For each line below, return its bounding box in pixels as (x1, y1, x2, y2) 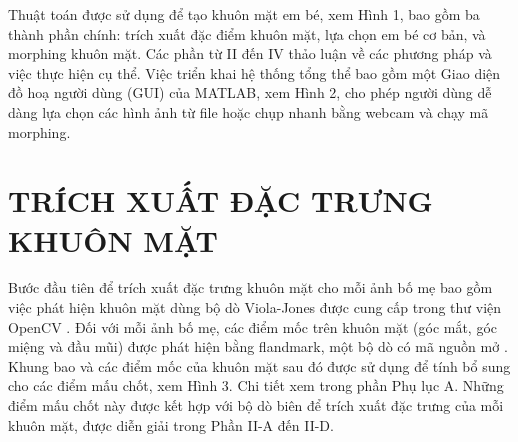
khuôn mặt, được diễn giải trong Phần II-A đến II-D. (8, 414, 334, 435)
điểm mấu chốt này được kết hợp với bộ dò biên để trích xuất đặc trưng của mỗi (8, 395, 504, 416)
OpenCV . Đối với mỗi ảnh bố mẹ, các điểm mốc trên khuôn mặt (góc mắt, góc (8, 316, 498, 337)
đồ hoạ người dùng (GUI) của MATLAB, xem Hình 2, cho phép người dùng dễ (8, 82, 492, 103)
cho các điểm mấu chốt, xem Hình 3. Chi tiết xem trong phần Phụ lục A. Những (8, 375, 504, 396)
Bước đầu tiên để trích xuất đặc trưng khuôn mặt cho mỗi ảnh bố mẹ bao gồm (8, 277, 493, 298)
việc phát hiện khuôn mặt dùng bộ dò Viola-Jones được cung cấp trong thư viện (8, 297, 502, 318)
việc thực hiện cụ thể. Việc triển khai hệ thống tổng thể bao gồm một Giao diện (8, 62, 501, 83)
